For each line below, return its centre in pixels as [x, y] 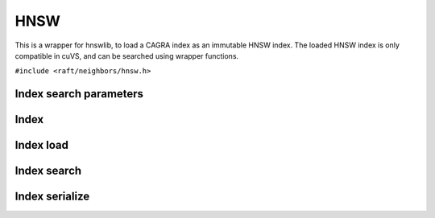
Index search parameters [79, 94]
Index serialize [52, 197]
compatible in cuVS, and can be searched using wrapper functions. [127, 56]
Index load [41, 145]
